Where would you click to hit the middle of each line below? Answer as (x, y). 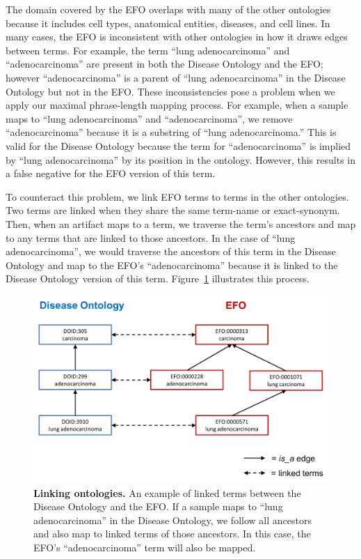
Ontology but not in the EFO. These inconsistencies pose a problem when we (170, 91)
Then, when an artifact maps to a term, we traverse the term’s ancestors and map (181, 223)
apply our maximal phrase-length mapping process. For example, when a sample (177, 105)
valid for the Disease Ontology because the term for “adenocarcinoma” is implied (178, 145)
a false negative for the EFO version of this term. (111, 173)
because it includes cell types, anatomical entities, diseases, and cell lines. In (168, 23)
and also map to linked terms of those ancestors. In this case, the (172, 534)
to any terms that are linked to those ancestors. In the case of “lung (151, 237)
